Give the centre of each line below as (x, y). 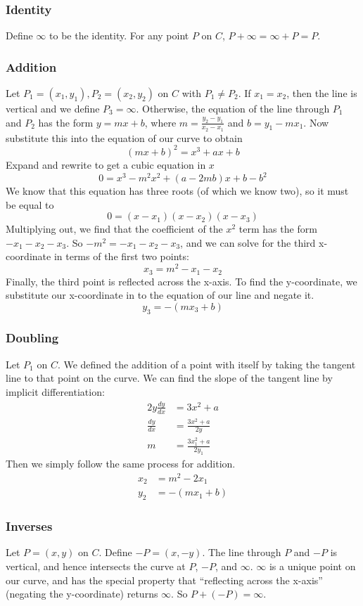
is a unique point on (312, 566)
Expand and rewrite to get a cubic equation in (106, 164)
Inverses (29, 526)
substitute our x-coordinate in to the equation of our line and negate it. (160, 295)
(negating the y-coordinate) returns (82, 594)
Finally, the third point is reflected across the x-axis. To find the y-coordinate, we (181, 281)
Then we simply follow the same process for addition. (121, 464)
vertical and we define (53, 109)
